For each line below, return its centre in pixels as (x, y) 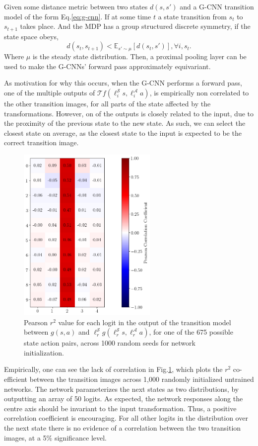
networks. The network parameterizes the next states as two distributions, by (122, 389)
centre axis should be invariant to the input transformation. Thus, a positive (120, 408)
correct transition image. (41, 142)
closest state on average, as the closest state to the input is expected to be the (123, 133)
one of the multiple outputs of (50, 93)
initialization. (44, 352)
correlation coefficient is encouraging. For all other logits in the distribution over (126, 418)
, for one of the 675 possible (191, 332)
